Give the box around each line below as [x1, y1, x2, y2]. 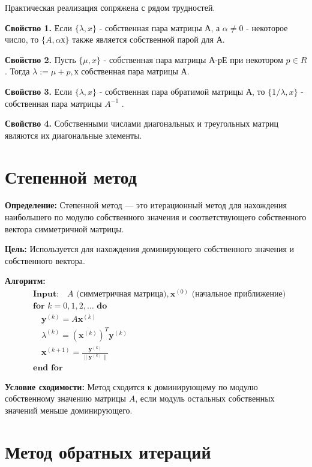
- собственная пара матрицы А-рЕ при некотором [103, 53, 283, 65]
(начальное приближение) [191, 290, 286, 299]
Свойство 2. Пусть [5, 53, 76, 65]
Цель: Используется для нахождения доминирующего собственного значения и [5, 243, 294, 255]
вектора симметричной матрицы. [5, 222, 124, 235]
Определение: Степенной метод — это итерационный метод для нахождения [5, 199, 287, 211]
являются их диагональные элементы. [5, 128, 142, 141]
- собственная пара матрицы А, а [99, 21, 220, 34]
